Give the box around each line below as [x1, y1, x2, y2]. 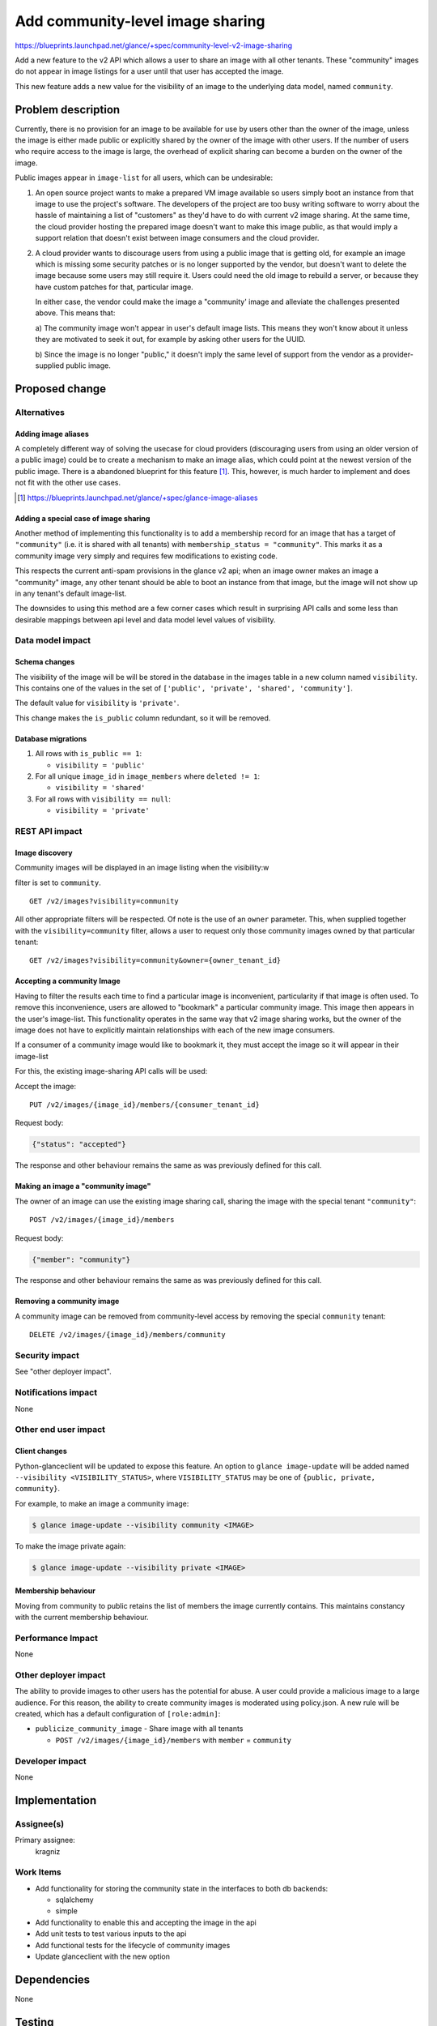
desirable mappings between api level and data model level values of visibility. [15, 614, 276, 624]
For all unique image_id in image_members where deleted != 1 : [35, 772, 261, 781]
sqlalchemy [55, 1895, 94, 1904]
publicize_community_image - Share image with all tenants [35, 1724, 244, 1733]
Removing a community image [15, 1297, 120, 1306]
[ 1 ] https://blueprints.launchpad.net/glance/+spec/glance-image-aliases [17, 493, 258, 502]
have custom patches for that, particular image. [35, 282, 193, 292]
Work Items [15, 1866, 62, 1878]
